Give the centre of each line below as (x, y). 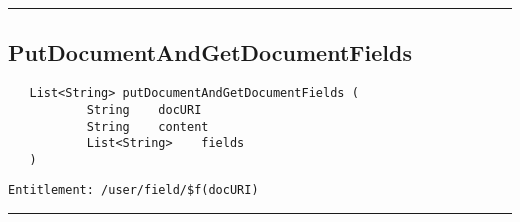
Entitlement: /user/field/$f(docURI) (133, 190)
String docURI (144, 109)
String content (147, 126)
